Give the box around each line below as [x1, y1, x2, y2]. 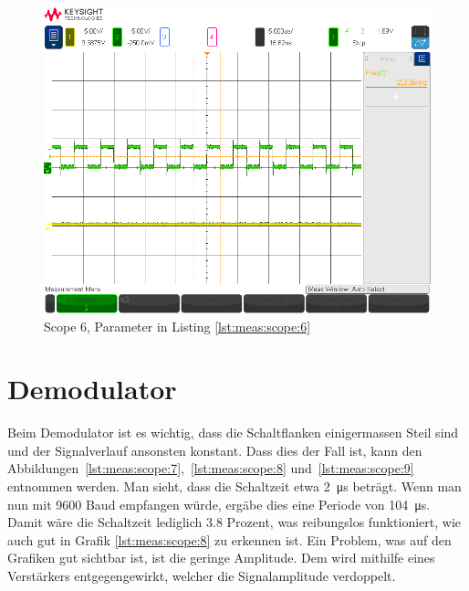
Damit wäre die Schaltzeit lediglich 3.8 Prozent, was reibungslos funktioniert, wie [7, 512, 461, 532]
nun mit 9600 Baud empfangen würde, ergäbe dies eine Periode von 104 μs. [7, 494, 431, 513]
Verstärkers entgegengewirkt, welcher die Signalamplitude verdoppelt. [7, 566, 396, 586]
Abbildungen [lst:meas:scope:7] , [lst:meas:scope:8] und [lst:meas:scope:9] [7, 459, 414, 478]
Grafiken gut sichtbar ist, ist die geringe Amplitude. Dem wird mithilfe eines [7, 548, 435, 567]
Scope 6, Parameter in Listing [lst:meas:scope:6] [44, 316, 311, 335]
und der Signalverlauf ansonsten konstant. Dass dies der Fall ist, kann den [7, 440, 422, 459]
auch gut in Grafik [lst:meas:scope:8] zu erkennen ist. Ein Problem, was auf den [7, 530, 452, 549]
